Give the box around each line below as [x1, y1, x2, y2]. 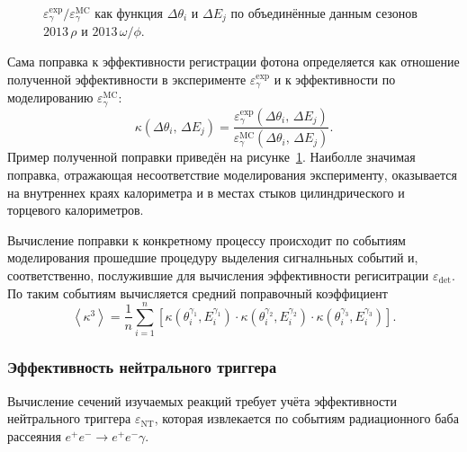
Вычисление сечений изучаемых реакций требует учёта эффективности [7, 391, 397, 410]
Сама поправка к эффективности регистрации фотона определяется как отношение [7, 52, 460, 71]
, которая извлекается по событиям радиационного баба [154, 409, 459, 428]
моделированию [7, 88, 94, 107]
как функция [94, 4, 164, 22]
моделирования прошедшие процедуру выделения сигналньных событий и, [7, 248, 418, 267]
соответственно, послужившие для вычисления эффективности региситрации [7, 265, 429, 284]
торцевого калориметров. [7, 200, 144, 219]
